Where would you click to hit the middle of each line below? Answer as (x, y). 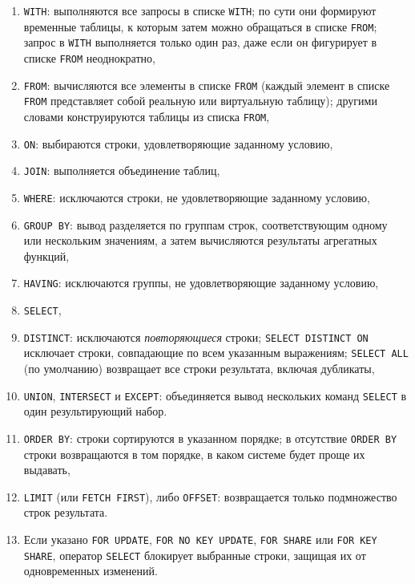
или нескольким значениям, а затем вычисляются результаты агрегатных (200, 240)
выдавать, (47, 470)
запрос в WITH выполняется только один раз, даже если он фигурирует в (200, 42)
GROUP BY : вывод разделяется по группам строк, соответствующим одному (205, 224)
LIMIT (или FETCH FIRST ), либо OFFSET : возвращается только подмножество (210, 496)
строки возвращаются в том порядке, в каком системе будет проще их (194, 454)
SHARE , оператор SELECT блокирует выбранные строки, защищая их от (195, 555)
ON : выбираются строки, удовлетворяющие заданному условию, (178, 143)
